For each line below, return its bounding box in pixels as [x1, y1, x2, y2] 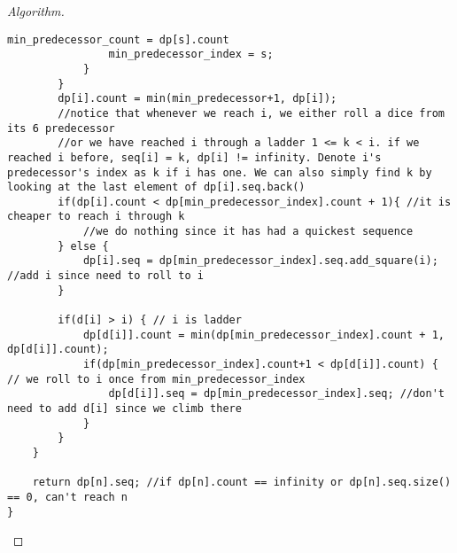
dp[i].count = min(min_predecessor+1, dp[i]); [58, 92, 337, 105]
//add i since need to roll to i [7, 269, 204, 283]
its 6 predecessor [7, 121, 115, 135]
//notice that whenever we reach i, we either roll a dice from [58, 106, 445, 120]
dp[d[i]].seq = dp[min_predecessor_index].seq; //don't [108, 387, 445, 401]
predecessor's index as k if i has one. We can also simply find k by [7, 166, 432, 179]
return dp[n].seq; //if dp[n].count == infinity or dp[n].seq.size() [32, 476, 452, 489]
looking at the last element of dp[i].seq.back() [7, 181, 306, 194]
